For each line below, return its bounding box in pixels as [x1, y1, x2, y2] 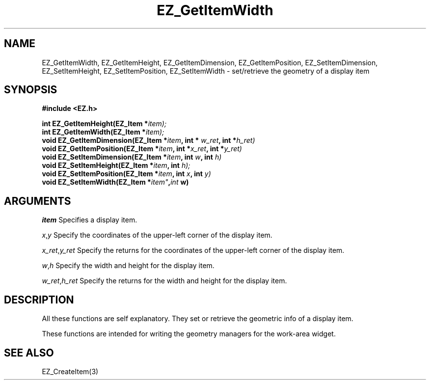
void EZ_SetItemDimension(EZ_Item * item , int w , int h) [42, 153, 222, 162]
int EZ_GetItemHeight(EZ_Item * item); [42, 119, 167, 128]
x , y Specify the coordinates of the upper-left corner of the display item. [42, 231, 272, 240]
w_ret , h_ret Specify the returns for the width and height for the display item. [42, 276, 287, 285]
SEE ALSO [4, 346, 54, 359]
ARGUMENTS [4, 194, 71, 207]
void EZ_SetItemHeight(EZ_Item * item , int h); [42, 161, 190, 170]
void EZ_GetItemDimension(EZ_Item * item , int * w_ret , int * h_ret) [42, 136, 255, 145]
